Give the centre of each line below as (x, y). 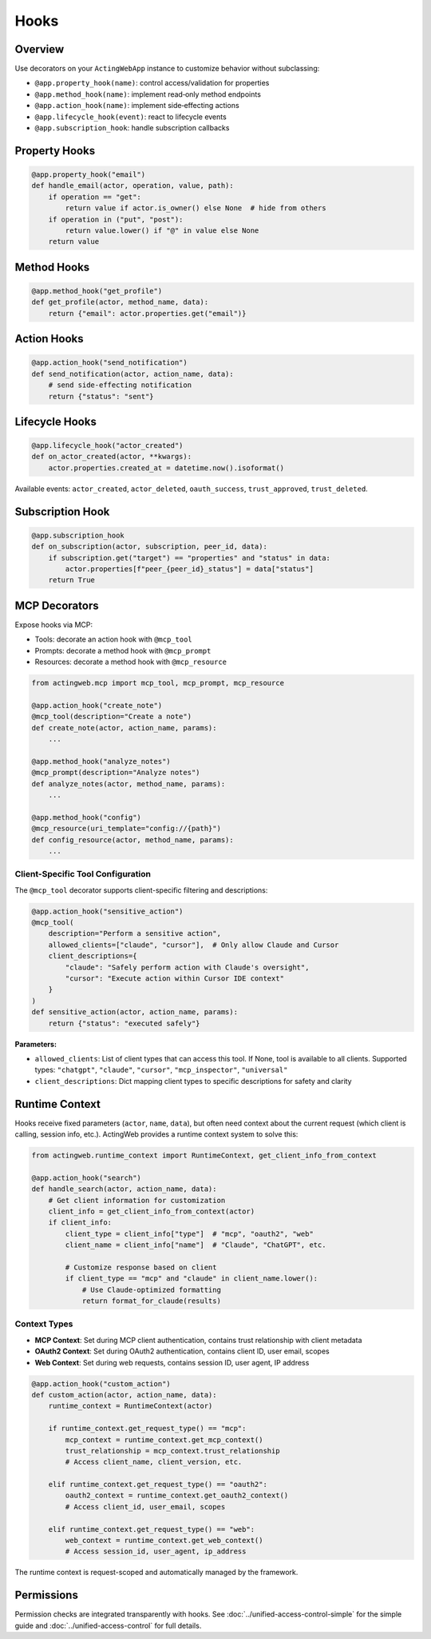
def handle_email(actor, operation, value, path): (133, 186)
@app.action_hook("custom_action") (101, 1383)
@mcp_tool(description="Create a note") (111, 717)
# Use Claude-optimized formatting (151, 1289)
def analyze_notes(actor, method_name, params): (129, 784)
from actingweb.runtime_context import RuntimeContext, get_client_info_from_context (204, 1155)
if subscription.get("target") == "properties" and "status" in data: (190, 558)
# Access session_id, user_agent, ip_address (156, 1551)
